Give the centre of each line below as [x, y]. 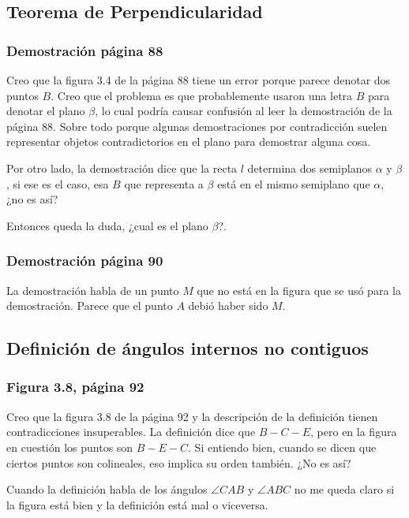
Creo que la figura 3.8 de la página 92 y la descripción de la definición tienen [192, 416]
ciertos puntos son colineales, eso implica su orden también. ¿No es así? [179, 462]
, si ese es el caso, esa [58, 183]
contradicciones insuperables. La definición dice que [131, 432]
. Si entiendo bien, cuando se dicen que [282, 447]
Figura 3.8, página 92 [75, 387]
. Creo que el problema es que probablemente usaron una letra [202, 95]
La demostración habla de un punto [93, 290]
